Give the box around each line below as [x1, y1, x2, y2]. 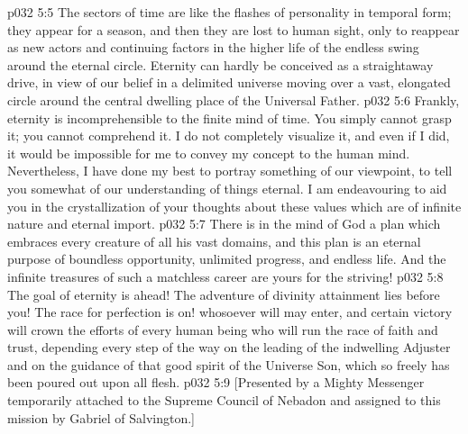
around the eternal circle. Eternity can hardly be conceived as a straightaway [7, 55, 434, 74]
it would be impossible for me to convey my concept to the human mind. [7, 143, 410, 162]
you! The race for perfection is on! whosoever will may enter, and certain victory [7, 303, 453, 321]
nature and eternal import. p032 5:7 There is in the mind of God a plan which [7, 214, 441, 233]
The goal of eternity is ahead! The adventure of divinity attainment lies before [7, 285, 440, 303]
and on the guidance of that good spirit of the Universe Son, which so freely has [7, 355, 450, 374]
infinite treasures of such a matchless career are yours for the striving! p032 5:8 [7, 267, 444, 285]
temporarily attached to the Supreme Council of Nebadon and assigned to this [7, 391, 441, 410]
